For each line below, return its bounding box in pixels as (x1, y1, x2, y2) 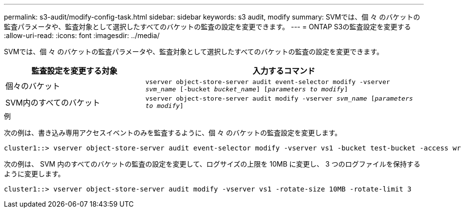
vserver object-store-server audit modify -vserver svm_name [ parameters (145, 95, 413, 102)
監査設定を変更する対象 (31, 66, 118, 76)
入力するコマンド (252, 66, 315, 76)
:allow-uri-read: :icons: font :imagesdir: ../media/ (4, 31, 160, 40)
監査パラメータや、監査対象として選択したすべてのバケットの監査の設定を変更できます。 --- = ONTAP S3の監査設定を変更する (4, 22, 411, 31)
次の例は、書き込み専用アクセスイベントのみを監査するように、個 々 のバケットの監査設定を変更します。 (4, 128, 342, 137)
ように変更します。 (4, 170, 65, 178)
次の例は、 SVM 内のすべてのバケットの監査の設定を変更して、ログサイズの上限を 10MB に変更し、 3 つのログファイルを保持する (4, 160, 420, 168)
